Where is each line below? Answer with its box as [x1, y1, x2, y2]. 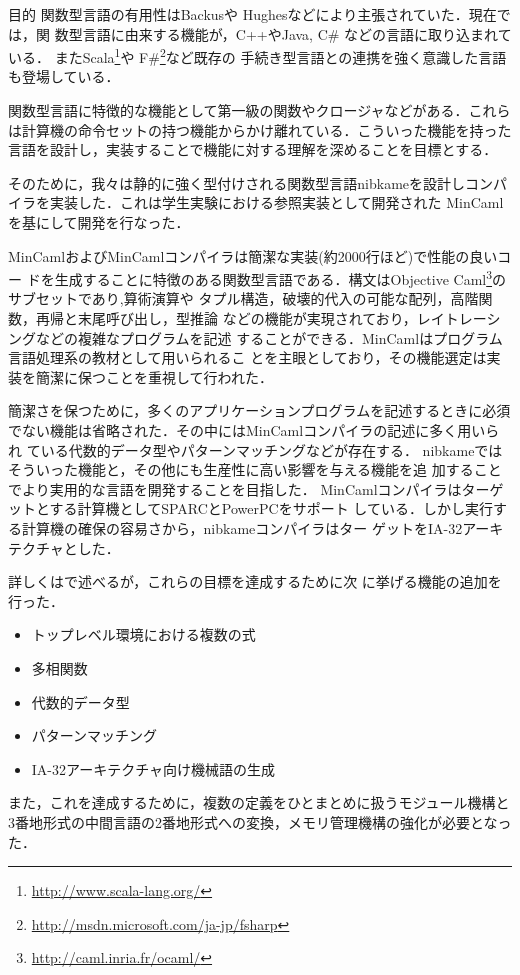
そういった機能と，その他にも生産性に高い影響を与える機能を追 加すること [8, 459, 502, 480]
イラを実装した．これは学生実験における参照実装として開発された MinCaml [8, 192, 504, 213]
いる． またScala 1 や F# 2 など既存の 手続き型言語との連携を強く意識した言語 [8, 44, 507, 67]
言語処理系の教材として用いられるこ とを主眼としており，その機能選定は [8, 347, 487, 368]
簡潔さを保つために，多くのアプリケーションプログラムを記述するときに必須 [8, 400, 511, 421]
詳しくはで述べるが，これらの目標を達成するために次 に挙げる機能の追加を [8, 571, 502, 592]
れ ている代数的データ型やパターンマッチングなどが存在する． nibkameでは [8, 439, 503, 460]
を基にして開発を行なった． [8, 212, 190, 232]
